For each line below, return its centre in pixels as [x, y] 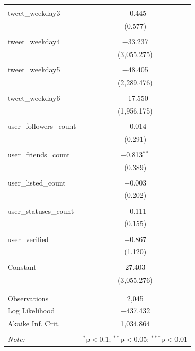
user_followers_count [42, 126]
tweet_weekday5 [34, 69]
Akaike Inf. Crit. [34, 324]
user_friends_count [39, 154]
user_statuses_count [41, 210]
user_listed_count [37, 182]
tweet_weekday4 [34, 41]
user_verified [28, 239]
